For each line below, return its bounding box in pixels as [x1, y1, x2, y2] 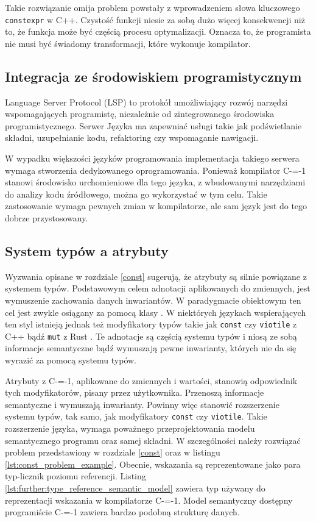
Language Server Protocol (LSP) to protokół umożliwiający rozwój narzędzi [5, 95, 288, 108]
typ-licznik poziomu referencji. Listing [5, 470, 146, 482]
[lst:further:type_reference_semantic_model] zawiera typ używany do [5, 482, 265, 495]
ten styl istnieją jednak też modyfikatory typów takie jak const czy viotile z [5, 318, 297, 331]
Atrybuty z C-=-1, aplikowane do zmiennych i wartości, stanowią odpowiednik [5, 374, 298, 387]
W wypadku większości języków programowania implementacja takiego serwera [5, 152, 300, 165]
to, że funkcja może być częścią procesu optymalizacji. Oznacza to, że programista [5, 25, 311, 38]
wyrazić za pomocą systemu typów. [5, 354, 136, 366]
